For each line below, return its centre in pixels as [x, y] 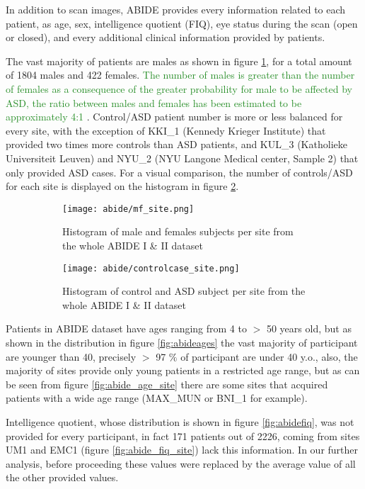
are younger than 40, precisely [71, 356]
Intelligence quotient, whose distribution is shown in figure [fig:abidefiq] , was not [180, 421]
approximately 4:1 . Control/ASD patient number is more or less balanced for [174, 117]
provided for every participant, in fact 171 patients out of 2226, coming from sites [183, 435]
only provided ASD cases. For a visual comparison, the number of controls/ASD [179, 172]
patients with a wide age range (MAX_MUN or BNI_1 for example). [157, 398]
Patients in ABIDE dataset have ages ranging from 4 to [126, 328]
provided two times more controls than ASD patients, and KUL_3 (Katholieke [176, 144]
